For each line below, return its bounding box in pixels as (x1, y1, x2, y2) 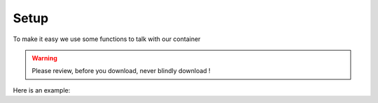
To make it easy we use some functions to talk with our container (13, 35, 201, 43)
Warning (31, 54, 57, 62)
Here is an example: (13, 86, 71, 94)
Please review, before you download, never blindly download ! (31, 67, 211, 75)
